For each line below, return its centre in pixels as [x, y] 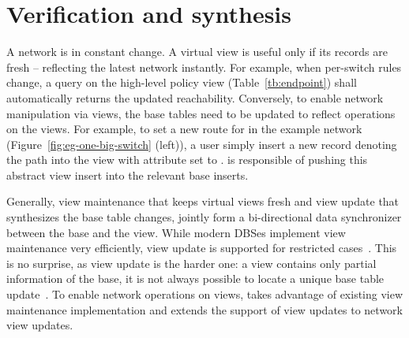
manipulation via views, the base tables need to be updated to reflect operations [201, 113]
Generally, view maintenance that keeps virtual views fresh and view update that [203, 201]
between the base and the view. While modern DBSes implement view [176, 232]
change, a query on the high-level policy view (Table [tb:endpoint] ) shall [182, 82]
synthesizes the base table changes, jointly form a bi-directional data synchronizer [204, 217]
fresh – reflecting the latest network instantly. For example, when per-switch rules [204, 67]
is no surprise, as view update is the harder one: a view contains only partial [191, 263]
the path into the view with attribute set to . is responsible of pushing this [187, 160]
